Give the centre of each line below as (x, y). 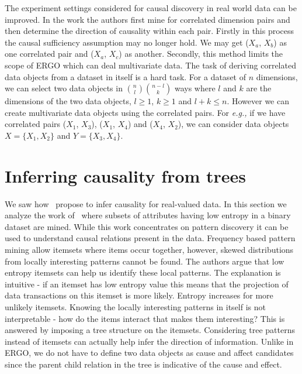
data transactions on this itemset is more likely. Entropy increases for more (139, 295)
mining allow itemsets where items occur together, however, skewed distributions (149, 250)
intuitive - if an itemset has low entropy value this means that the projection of (147, 284)
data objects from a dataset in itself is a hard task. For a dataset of (125, 76)
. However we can (258, 101)
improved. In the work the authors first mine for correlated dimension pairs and (147, 19)
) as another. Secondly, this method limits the (201, 54)
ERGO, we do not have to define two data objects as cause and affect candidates (149, 353)
